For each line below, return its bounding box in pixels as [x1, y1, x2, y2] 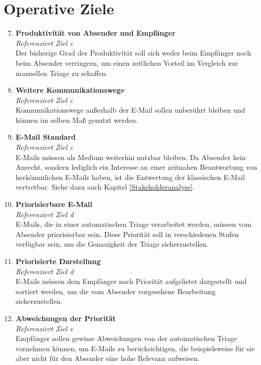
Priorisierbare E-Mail [15, 199, 93, 210]
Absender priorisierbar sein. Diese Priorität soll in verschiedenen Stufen [15, 228, 239, 239]
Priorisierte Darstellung [15, 256, 101, 266]
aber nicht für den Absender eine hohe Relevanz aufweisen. [15, 353, 200, 363]
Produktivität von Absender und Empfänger [15, 28, 176, 38]
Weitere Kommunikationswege [15, 85, 125, 95]
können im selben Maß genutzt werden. [15, 114, 138, 125]
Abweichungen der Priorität [15, 312, 116, 323]
